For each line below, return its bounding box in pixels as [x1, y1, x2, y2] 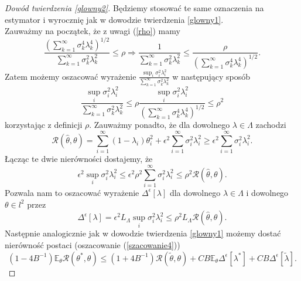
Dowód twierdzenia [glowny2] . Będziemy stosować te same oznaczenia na [5, 2, 264, 13]
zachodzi [255, 119, 286, 131]
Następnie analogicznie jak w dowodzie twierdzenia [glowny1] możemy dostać [5, 227, 281, 239]
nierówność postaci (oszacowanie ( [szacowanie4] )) [5, 238, 180, 250]
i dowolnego [246, 186, 289, 198]
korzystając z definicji [5, 119, 83, 131]
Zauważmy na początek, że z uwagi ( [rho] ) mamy [5, 25, 180, 37]
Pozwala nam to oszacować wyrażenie [5, 186, 139, 198]
